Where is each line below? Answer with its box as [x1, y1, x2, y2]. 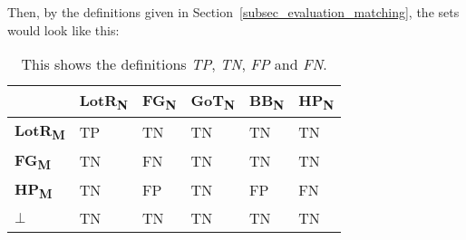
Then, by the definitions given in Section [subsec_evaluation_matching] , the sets [7, 3, 460, 21]
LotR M [15, 120, 65, 144]
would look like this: [7, 20, 120, 39]
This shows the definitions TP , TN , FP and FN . [21, 53, 327, 75]
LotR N [79, 90, 129, 114]
